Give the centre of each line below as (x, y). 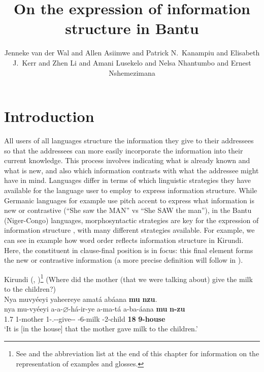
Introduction (49, 116)
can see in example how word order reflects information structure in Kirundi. (124, 240)
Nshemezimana (132, 72)
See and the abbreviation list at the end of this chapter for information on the (138, 353)
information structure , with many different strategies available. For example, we (129, 230)
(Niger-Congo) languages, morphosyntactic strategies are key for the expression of (131, 220)
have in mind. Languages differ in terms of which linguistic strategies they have (128, 180)
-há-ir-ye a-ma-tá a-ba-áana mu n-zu (127, 309)
